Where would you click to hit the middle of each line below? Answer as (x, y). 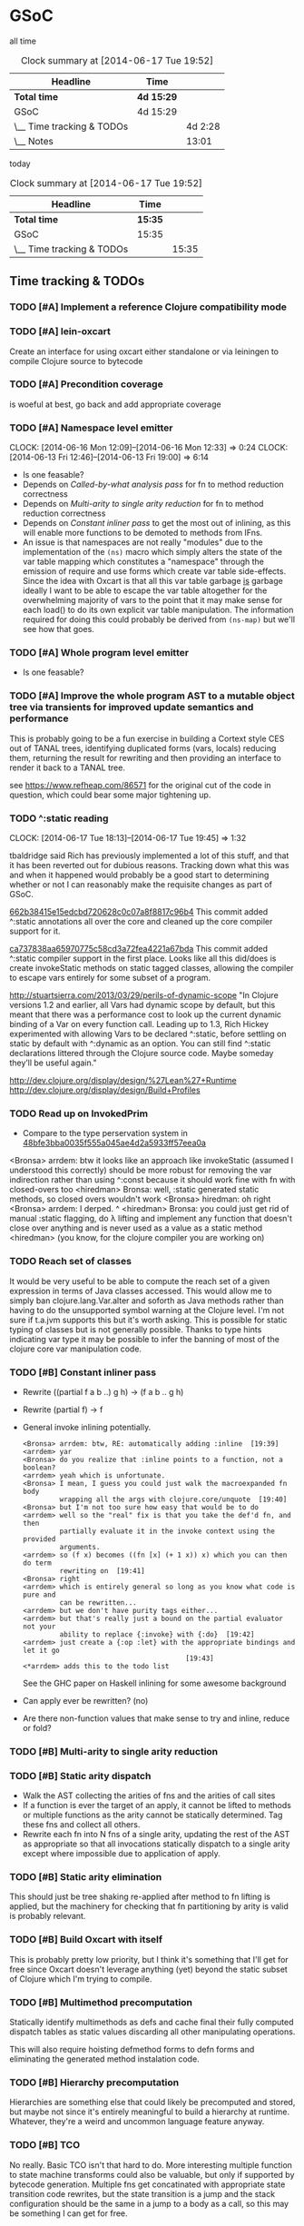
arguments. (80, 1547)
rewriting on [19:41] (102, 1571)
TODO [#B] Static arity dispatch (80, 1776)
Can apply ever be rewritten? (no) (85, 1700)
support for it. (35, 931)
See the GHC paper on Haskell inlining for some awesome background (154, 1683)
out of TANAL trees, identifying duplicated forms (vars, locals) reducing (143, 748)
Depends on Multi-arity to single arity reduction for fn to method (143, 504)
